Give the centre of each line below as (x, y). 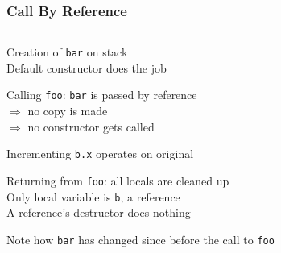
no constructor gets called (91, 126)
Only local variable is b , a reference (93, 196)
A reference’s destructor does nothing (99, 212)
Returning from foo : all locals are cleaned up (118, 180)
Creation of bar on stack (67, 52)
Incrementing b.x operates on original (100, 153)
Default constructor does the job (87, 67)
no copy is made (68, 111)
